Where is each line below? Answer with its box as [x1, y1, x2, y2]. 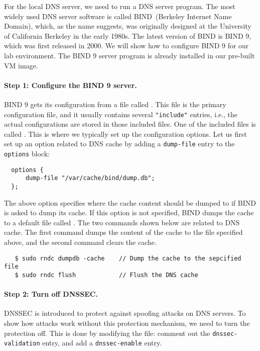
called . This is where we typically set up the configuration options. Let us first [4, 128, 247, 139]
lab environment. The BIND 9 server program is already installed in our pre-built [4, 50, 255, 60]
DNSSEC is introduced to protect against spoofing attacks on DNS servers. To [4, 308, 246, 318]
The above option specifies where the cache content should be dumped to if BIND [4, 197, 256, 208]
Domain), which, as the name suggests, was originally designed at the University [4, 21, 251, 31]
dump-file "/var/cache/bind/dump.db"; [25, 174, 155, 182]
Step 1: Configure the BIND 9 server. [4, 79, 137, 90]
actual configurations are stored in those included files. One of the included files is [4, 119, 256, 129]
